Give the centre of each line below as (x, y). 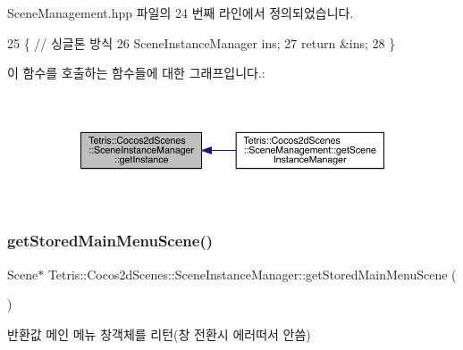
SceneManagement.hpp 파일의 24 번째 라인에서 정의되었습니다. (181, 12)
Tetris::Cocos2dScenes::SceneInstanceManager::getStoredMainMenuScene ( (252, 274)
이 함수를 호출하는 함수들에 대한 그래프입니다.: (136, 73)
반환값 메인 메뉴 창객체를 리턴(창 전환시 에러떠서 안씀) (159, 333)
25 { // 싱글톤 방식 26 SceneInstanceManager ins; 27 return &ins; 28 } (202, 42)
